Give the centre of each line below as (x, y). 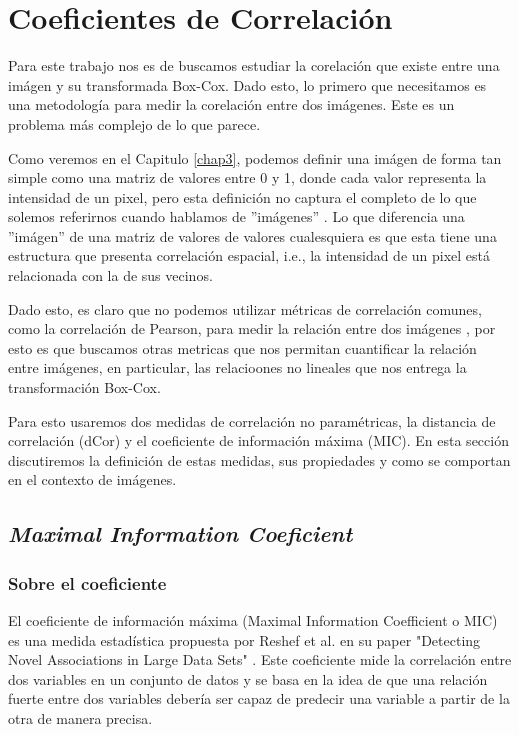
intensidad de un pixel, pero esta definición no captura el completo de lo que (242, 196)
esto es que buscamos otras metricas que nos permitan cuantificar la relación (242, 347)
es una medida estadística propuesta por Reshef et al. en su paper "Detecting (244, 639)
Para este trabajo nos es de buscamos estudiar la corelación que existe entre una (254, 65)
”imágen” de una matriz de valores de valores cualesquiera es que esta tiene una (252, 235)
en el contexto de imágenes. (92, 479)
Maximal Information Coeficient (180, 533)
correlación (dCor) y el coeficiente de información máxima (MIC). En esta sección (258, 440)
